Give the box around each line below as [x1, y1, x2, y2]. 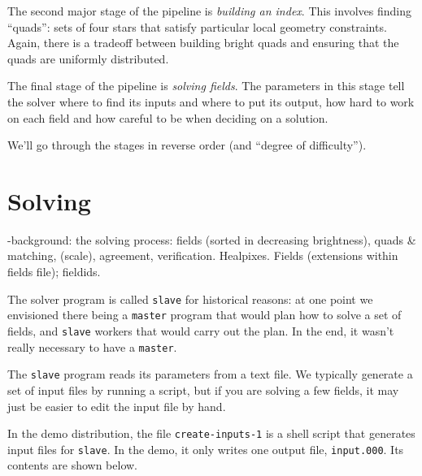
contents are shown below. [7, 457, 138, 474]
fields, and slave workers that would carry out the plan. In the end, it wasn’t [7, 322, 394, 339]
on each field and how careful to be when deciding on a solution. [7, 109, 328, 126]
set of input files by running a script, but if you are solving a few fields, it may [7, 381, 399, 398]
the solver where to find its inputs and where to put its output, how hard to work [7, 93, 415, 110]
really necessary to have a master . [7, 338, 177, 355]
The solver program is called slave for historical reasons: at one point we [7, 290, 373, 307]
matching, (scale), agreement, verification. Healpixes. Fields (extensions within [7, 247, 398, 264]
